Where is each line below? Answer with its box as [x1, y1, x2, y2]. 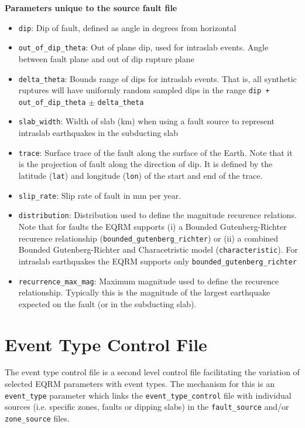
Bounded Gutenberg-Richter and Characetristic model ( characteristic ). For [18, 243, 298, 256]
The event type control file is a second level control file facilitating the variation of [5, 366, 300, 378]
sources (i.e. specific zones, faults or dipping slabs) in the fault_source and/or [5, 400, 289, 413]
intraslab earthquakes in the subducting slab [18, 127, 179, 139]
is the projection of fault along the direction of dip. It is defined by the [18, 158, 273, 170]
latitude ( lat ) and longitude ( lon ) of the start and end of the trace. [18, 169, 263, 181]
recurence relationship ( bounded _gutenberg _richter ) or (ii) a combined [18, 232, 279, 244]
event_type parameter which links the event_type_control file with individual [5, 389, 292, 401]
